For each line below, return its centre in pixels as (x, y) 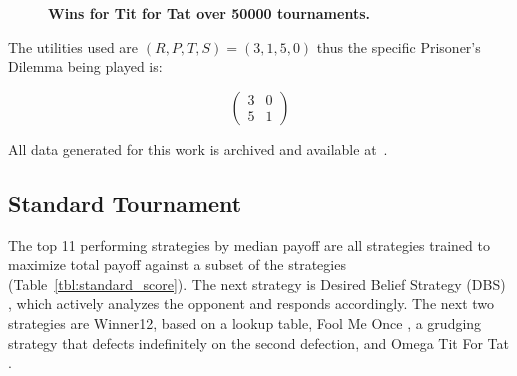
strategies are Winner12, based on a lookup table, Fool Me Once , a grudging (245, 322)
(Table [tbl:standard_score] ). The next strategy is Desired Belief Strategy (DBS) (257, 283)
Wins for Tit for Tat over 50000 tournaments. (209, 13)
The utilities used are (73, 46)
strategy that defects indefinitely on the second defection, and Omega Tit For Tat (259, 342)
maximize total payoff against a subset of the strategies (177, 264)
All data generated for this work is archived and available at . (198, 148)
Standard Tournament (125, 202)
